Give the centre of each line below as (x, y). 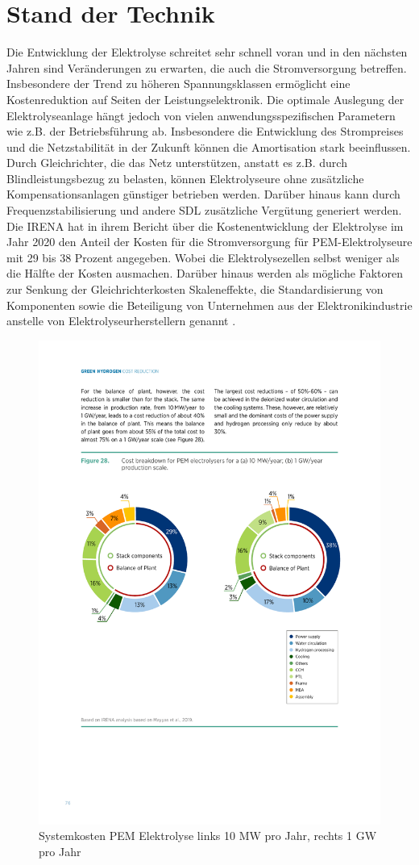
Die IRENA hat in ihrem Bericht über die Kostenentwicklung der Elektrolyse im (205, 226)
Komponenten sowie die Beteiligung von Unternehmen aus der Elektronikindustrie (209, 305)
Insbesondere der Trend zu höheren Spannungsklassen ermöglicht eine (178, 84)
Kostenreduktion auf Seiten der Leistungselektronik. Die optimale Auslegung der (205, 99)
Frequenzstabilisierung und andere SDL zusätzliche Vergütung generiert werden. (204, 210)
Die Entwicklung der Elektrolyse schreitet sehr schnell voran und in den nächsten (207, 52)
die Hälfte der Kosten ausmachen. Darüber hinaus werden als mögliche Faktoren (205, 273)
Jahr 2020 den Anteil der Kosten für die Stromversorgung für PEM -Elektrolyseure (209, 242)
